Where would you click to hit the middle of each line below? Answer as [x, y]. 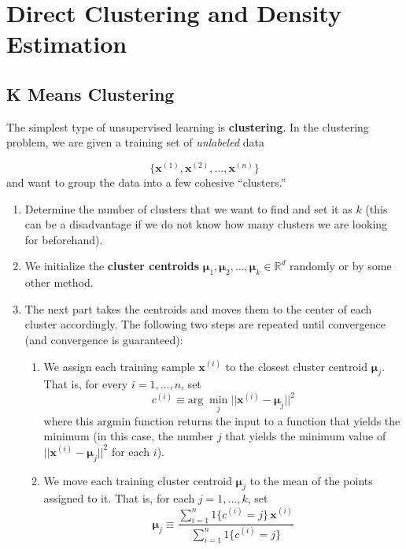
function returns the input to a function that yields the [267, 420]
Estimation [67, 44]
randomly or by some [340, 266]
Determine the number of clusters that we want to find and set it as [188, 208]
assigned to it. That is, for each [119, 498]
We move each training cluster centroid [138, 480]
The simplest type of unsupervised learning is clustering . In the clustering [188, 126]
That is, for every [86, 384]
